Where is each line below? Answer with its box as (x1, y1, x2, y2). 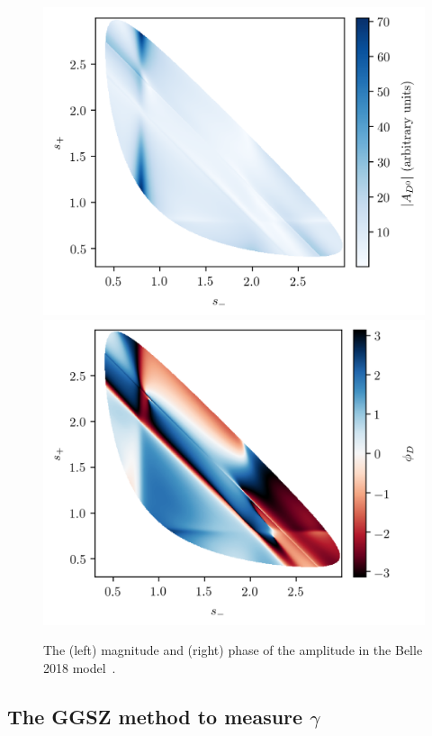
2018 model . (43, 658, 116, 677)
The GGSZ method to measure (7, 702, 303, 730)
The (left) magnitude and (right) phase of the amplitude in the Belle (43, 641, 423, 659)
